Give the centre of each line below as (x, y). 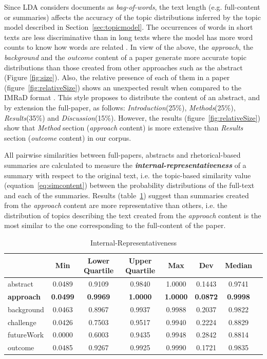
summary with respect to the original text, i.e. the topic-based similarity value (128, 175)
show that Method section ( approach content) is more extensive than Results (124, 128)
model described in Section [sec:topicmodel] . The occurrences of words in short (129, 27)
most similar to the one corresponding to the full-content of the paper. (115, 225)
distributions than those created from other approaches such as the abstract (123, 67)
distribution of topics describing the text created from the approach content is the (133, 215)
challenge (22, 322)
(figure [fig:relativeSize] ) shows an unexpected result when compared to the (123, 87)
